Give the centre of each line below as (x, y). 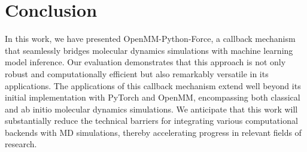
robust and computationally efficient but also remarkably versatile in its (137, 73)
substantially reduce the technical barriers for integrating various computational (151, 121)
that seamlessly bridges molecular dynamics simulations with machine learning (149, 50)
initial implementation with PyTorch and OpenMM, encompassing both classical (153, 97)
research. (21, 144)
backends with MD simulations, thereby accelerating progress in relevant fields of (153, 132)
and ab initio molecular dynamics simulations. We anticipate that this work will (151, 109)
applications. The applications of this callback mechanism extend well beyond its (153, 85)
